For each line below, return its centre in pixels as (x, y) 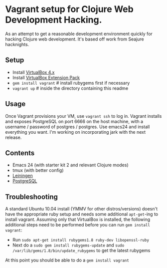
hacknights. (17, 44)
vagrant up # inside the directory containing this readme (70, 88)
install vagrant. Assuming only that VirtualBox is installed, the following (78, 219)
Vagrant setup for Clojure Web (69, 9)
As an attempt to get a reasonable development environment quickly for (79, 34)
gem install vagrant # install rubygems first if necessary (71, 83)
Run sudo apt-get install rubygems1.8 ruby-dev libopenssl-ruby (81, 240)
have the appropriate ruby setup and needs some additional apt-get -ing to (82, 214)
